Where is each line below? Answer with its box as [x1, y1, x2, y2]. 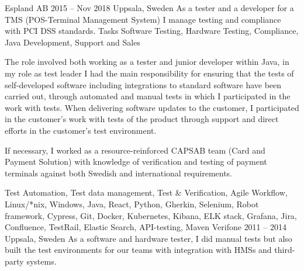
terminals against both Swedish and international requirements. [5, 166, 233, 179]
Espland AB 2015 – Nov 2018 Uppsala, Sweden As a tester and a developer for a [5, 2, 294, 13]
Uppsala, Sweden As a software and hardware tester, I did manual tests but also [5, 232, 292, 244]
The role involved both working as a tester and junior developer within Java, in [5, 55, 289, 68]
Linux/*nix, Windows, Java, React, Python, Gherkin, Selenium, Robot [5, 197, 259, 210]
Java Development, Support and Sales [5, 36, 140, 48]
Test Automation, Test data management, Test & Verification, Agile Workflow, [5, 186, 288, 199]
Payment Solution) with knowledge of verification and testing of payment [5, 155, 267, 168]
